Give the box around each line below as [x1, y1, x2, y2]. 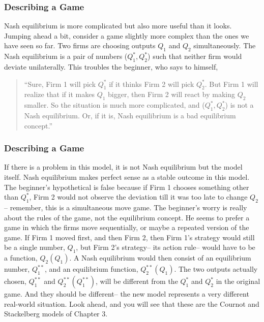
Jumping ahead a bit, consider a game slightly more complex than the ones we [4, 30, 249, 41]
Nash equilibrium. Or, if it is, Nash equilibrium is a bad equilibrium [24, 110, 236, 120]
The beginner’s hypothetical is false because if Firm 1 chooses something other [4, 181, 249, 192]
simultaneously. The [193, 40, 256, 51]
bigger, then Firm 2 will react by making [108, 89, 236, 100]
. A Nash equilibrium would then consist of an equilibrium [69, 252, 251, 263]
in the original [216, 276, 260, 286]
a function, [4, 252, 38, 263]
